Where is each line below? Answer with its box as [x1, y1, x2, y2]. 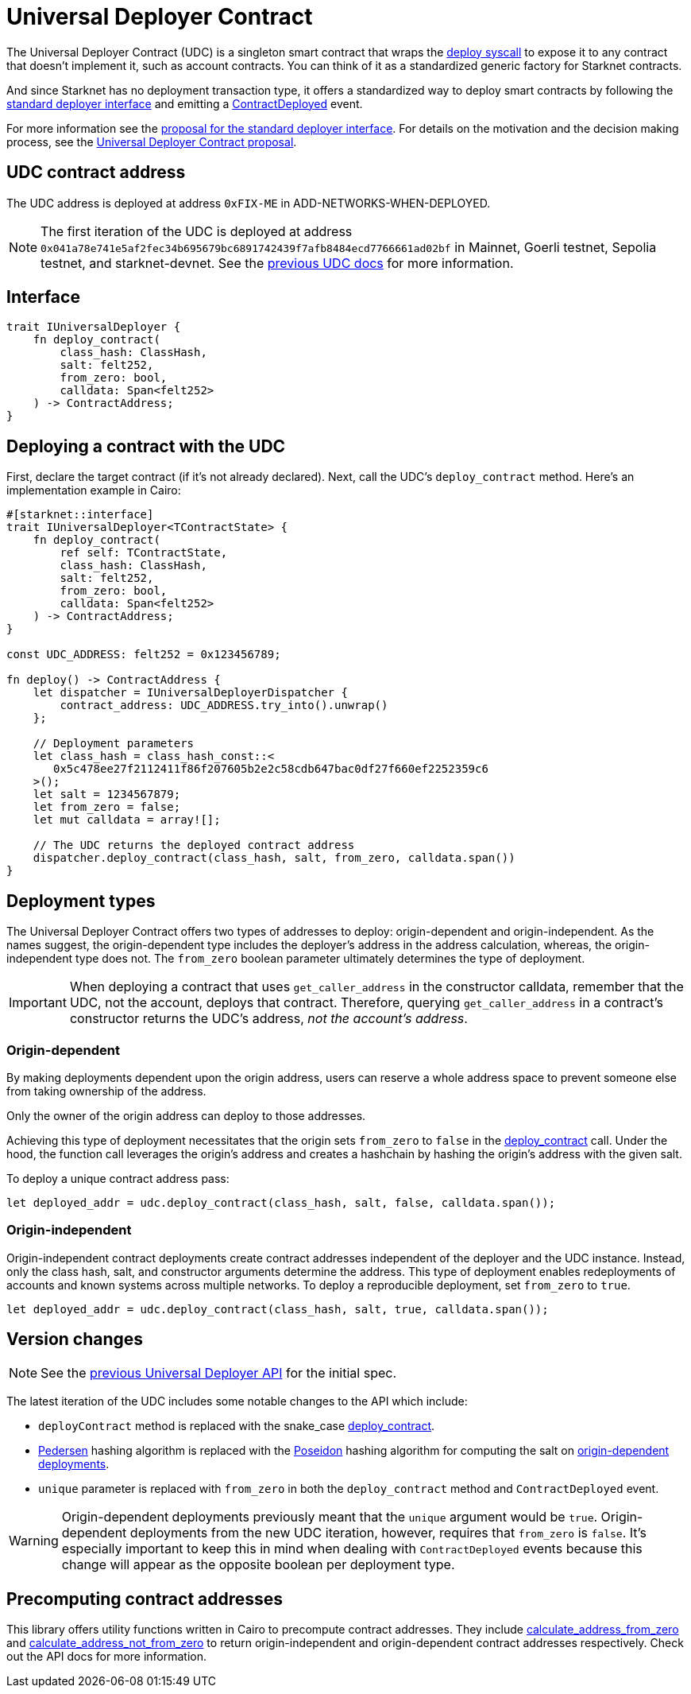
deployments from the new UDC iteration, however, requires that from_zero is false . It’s [129, 1525, 647, 1541]
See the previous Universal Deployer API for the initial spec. [41, 1365, 397, 1382]
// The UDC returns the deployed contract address [33, 839, 355, 852]
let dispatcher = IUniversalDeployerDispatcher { [33, 686, 348, 700]
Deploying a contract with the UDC [6, 436, 286, 456]
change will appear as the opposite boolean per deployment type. [61, 1556, 455, 1573]
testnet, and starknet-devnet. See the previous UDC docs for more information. [41, 254, 514, 271]
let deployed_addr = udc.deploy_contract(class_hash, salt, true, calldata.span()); [6, 1302, 549, 1316]
